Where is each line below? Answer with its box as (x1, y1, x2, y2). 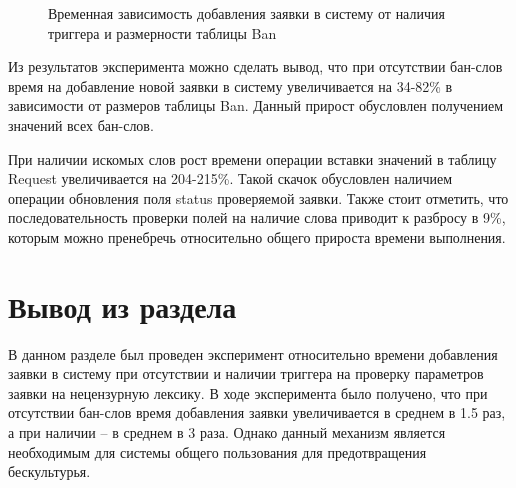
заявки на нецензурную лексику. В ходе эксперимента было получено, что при (8, 382, 488, 403)
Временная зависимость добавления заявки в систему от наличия (48, 3, 445, 23)
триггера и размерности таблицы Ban (48, 22, 277, 43)
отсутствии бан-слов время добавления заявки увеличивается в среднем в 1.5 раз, (8, 402, 506, 423)
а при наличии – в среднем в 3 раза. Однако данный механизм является (8, 422, 446, 443)
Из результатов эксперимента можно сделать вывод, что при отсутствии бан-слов (8, 56, 503, 77)
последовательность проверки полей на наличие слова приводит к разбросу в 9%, (8, 207, 506, 228)
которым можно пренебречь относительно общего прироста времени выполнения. (8, 226, 506, 247)
